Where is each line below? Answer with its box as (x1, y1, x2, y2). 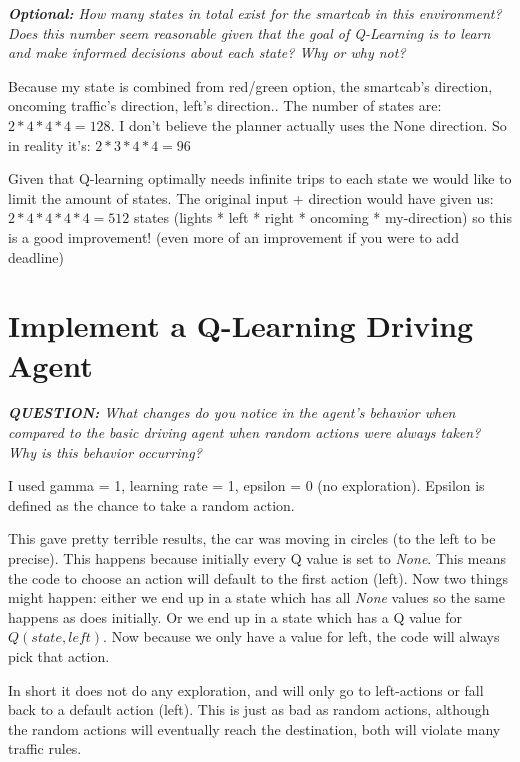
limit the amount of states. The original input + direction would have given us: (8, 187, 494, 208)
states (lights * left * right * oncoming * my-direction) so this (133, 207, 512, 228)
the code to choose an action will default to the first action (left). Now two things (8, 567, 508, 588)
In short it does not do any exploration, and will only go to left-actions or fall (8, 679, 484, 700)
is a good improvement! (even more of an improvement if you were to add (8, 226, 459, 247)
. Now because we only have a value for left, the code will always (103, 626, 500, 647)
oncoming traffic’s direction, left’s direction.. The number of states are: (8, 95, 442, 116)
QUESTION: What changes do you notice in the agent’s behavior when (8, 402, 456, 423)
